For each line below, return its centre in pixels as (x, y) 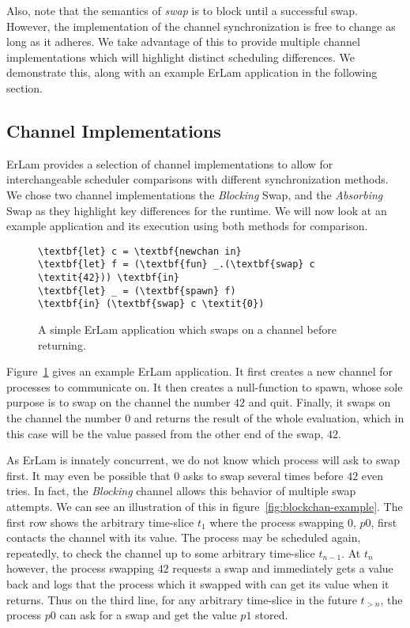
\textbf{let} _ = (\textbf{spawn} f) (137, 291)
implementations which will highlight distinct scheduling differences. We (181, 57)
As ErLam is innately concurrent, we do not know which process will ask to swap (203, 460)
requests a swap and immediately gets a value (283, 568)
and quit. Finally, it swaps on (320, 402)
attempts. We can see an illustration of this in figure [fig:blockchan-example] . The (205, 506)
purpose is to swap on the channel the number (118, 402)
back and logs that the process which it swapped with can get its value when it (198, 583)
